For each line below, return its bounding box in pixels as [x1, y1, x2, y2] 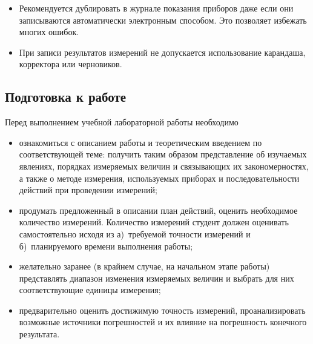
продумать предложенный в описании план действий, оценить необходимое [19, 203, 298, 216]
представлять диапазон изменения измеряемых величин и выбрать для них [19, 271, 294, 284]
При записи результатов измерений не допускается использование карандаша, [19, 45, 306, 58]
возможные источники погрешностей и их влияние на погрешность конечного [19, 316, 307, 328]
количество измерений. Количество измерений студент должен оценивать [19, 216, 289, 228]
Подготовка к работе [5, 87, 127, 106]
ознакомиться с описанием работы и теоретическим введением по [19, 136, 262, 148]
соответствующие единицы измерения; [19, 283, 161, 296]
